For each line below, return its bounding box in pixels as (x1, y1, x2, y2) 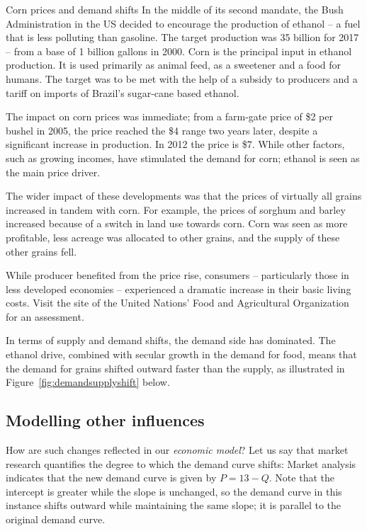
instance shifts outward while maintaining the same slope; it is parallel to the (6, 498, 341, 513)
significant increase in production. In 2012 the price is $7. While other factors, (6, 137, 345, 152)
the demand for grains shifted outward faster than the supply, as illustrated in (6, 360, 345, 375)
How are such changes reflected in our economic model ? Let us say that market (6, 442, 349, 457)
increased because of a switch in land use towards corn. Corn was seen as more (6, 216, 348, 231)
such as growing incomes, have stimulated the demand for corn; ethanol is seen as (6, 150, 360, 165)
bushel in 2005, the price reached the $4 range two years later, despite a (6, 122, 318, 137)
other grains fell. (6, 244, 77, 258)
